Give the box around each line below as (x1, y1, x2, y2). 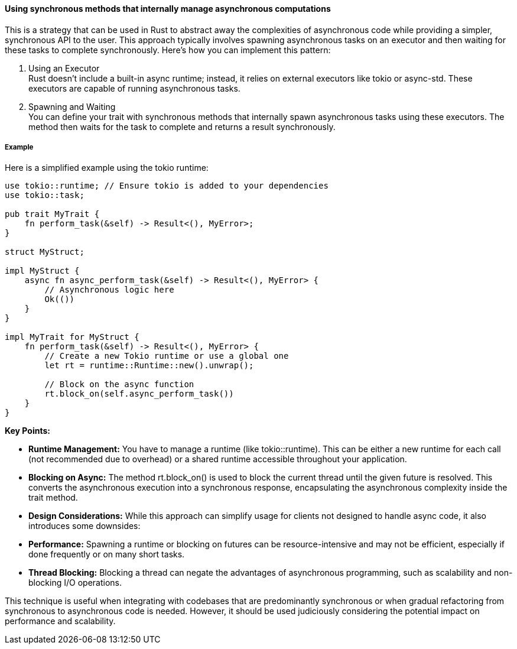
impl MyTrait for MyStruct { (5, 332, 139, 342)
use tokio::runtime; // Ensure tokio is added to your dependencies (5, 181, 329, 191)
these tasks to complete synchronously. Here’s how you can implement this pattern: (5, 44, 331, 55)
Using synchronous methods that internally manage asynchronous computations (5, 4, 331, 14)
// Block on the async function (44, 379, 194, 390)
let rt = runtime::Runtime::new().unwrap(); (44, 361, 254, 371)
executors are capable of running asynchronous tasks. (28, 83, 240, 93)
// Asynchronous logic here (44, 285, 174, 295)
